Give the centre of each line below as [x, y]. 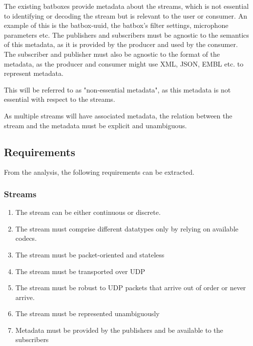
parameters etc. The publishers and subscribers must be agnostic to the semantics [126, 35]
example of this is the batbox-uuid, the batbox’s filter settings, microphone [116, 25]
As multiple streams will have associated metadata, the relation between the [118, 115]
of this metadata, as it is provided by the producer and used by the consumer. [121, 44]
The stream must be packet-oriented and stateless [90, 254]
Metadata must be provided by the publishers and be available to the [119, 330]
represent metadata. [34, 73]
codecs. [26, 238]
